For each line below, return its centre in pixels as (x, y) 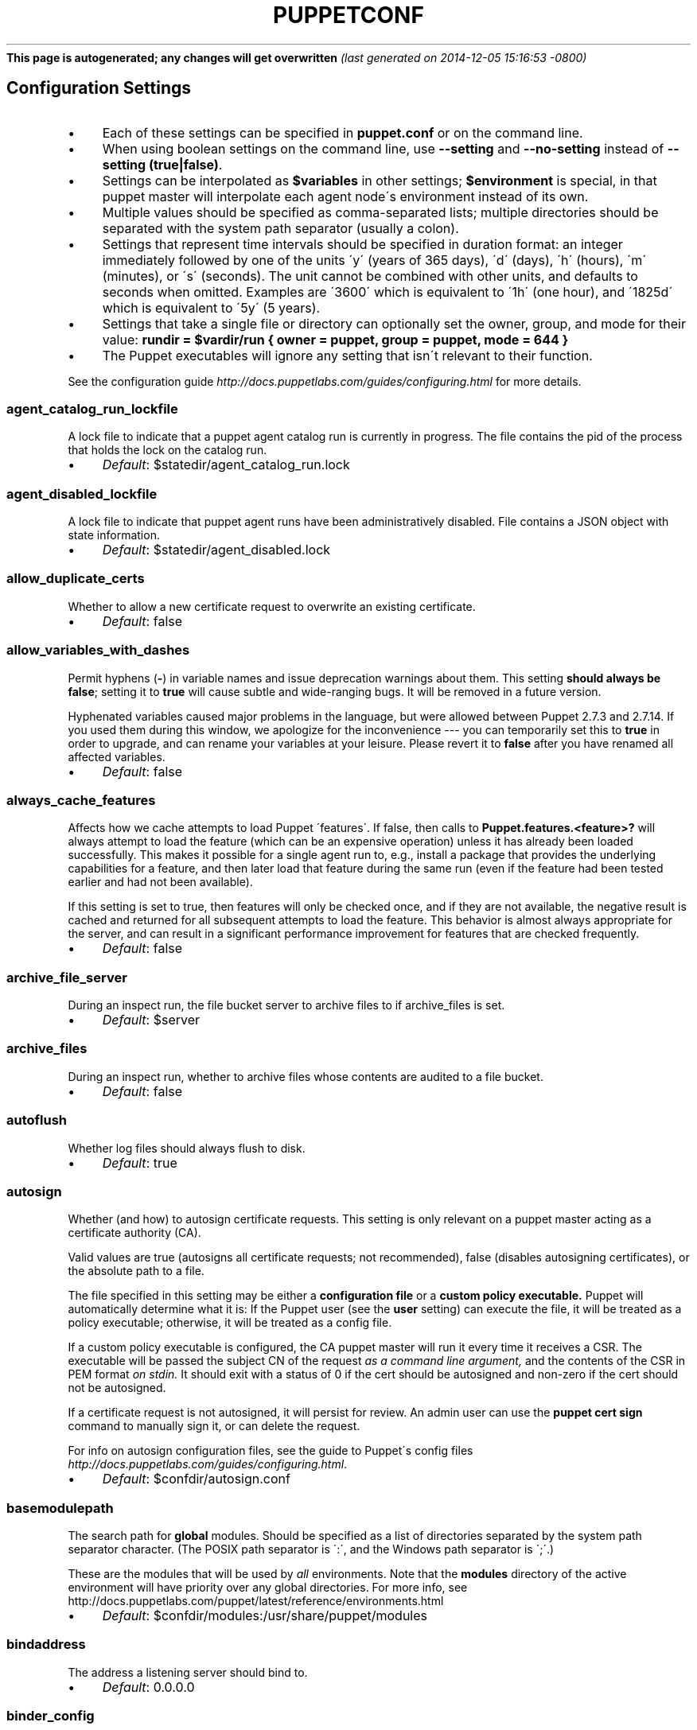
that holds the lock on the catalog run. (167, 450)
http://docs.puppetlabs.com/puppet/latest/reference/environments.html (256, 1601)
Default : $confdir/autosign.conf (196, 1479)
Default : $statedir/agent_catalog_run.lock (226, 465)
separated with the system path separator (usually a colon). (280, 228)
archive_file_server (67, 977)
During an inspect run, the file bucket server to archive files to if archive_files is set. (286, 1005)
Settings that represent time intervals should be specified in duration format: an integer (362, 244)
